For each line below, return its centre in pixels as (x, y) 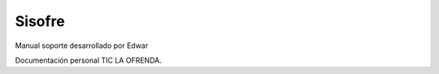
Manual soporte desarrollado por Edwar (82, 46)
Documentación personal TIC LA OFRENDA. (88, 60)
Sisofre (40, 21)
